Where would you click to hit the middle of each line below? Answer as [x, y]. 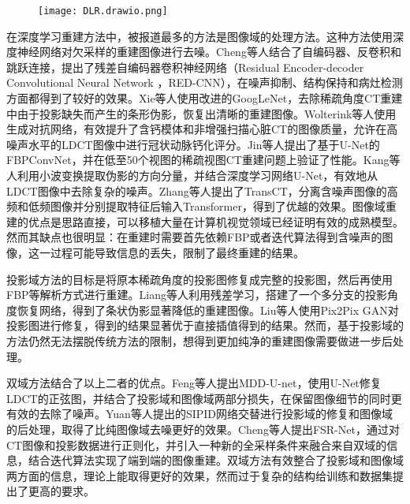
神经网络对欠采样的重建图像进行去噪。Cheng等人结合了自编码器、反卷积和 [209, 52]
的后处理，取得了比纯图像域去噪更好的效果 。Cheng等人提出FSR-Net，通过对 [203, 429]
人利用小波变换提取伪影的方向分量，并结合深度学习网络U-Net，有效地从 [192, 175]
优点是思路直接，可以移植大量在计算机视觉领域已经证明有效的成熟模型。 [216, 221]
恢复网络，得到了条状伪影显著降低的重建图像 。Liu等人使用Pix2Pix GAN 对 [208, 310]
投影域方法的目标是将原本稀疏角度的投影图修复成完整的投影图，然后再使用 [199, 279]
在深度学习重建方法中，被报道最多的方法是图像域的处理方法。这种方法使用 [199, 36]
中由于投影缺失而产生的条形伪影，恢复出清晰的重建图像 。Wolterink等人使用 [201, 113]
